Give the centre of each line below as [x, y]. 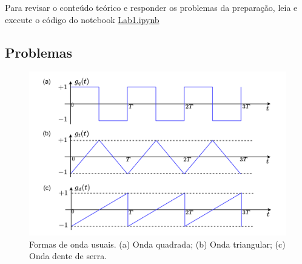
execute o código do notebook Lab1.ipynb [82, 19]
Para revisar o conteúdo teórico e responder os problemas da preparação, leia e [151, 7]
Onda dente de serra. [68, 256]
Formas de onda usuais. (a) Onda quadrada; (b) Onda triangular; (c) [157, 244]
